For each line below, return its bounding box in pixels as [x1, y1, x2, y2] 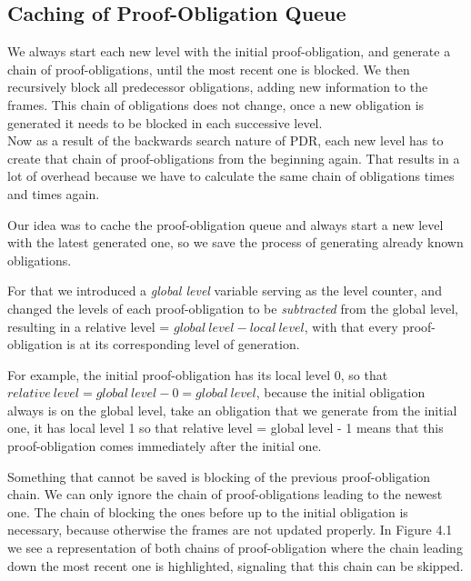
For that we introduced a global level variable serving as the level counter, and [7, 281, 442, 300]
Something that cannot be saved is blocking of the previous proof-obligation [7, 466, 431, 486]
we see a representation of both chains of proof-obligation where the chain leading [7, 538, 463, 557]
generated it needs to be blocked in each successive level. [7, 113, 323, 132]
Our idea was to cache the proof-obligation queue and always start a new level [7, 215, 444, 234]
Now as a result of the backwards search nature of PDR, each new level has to [7, 131, 444, 150]
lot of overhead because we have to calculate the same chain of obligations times [7, 166, 455, 185]
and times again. [7, 184, 100, 203]
